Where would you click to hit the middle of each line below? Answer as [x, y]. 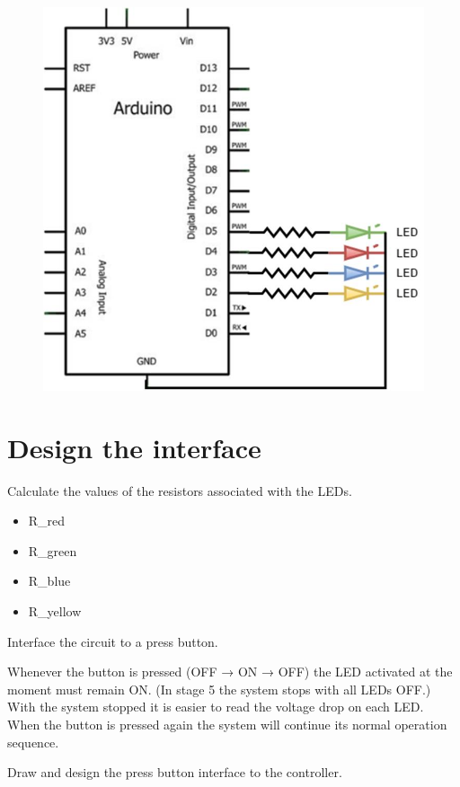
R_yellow [55, 610]
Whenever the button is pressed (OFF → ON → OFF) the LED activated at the [230, 672]
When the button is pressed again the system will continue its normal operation [227, 724]
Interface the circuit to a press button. [113, 641]
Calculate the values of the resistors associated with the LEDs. [180, 490]
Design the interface [134, 447]
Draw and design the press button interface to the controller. [175, 772]
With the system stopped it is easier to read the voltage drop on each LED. [216, 707]
